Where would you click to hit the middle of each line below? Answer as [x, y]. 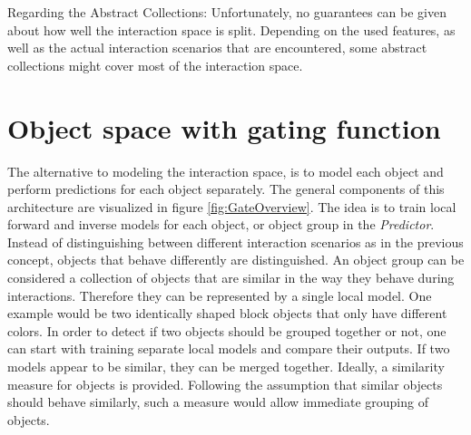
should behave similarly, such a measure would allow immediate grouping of [218, 402]
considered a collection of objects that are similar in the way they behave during [231, 278]
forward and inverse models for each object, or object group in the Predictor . [221, 224]
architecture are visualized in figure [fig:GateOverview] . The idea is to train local [232, 206]
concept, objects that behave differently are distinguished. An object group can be [236, 260]
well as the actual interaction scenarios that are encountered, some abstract [217, 48]
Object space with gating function [224, 127]
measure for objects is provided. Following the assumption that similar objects [225, 384]
